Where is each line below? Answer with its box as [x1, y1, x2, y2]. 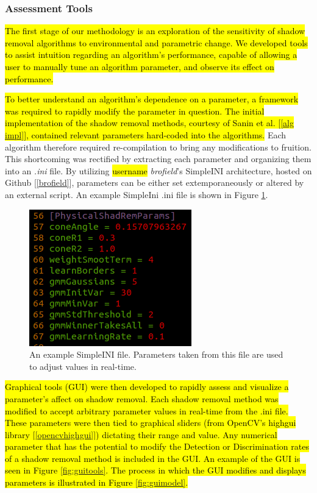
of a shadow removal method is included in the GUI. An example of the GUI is [5, 452, 301, 464]
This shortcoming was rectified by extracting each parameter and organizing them [5, 152, 312, 165]
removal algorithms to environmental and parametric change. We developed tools [5, 36, 308, 49]
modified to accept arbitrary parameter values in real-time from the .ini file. [5, 404, 288, 417]
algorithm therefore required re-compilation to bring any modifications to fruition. [5, 140, 312, 153]
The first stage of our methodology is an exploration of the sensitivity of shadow [5, 24, 305, 37]
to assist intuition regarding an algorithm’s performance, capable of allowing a [5, 48, 297, 61]
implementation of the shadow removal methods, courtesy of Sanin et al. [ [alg [5, 116, 294, 129]
